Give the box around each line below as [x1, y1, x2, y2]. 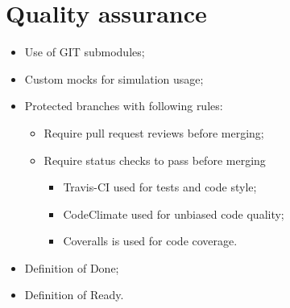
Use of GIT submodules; [24, 43, 145, 60]
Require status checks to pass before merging [43, 151, 266, 168]
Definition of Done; [24, 259, 119, 276]
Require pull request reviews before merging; [43, 124, 264, 141]
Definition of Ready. [24, 286, 124, 303]
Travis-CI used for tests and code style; [63, 179, 257, 195]
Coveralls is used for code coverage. [63, 232, 238, 249]
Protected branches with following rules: [24, 97, 223, 114]
